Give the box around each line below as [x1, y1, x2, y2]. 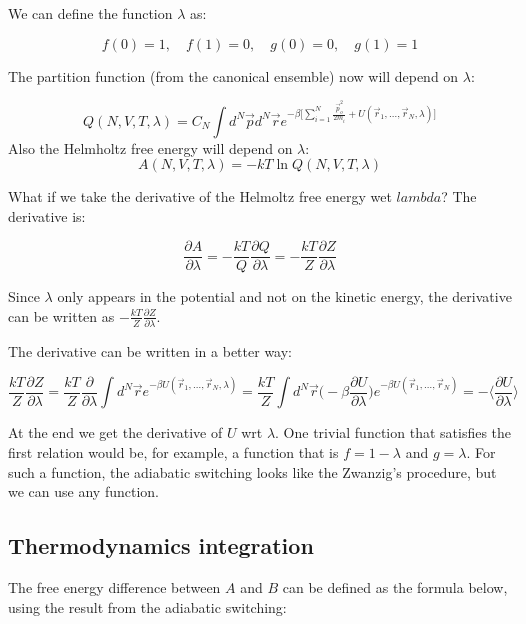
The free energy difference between [8, 576, 221, 597]
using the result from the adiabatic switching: [8, 596, 287, 617]
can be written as [8, 305, 115, 326]
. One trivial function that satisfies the [275, 422, 512, 443]
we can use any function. [8, 481, 159, 502]
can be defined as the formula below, [282, 576, 508, 597]
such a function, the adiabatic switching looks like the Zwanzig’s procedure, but [8, 461, 497, 482]
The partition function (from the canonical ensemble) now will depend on [8, 65, 459, 86]
